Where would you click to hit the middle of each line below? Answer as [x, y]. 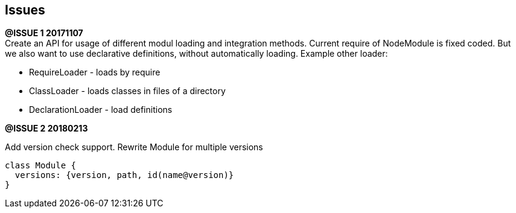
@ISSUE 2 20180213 [46, 129]
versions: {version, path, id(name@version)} [124, 175]
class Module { [41, 166]
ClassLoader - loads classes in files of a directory [127, 91]
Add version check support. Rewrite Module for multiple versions [134, 147]
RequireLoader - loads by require [95, 72]
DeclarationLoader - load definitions [101, 110]
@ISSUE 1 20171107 [44, 33]
